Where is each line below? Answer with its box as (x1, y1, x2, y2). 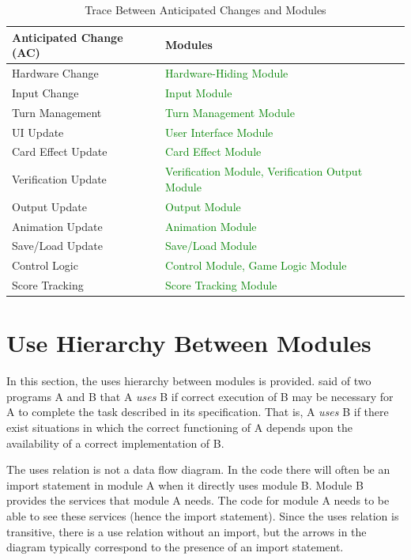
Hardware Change (12, 65, 99, 81)
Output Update (12, 198, 87, 214)
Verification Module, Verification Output (165, 163, 363, 180)
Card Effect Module (165, 143, 262, 160)
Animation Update (12, 218, 103, 234)
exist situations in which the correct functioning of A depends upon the (6, 419, 353, 436)
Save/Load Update (12, 237, 103, 254)
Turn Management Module (165, 104, 295, 120)
